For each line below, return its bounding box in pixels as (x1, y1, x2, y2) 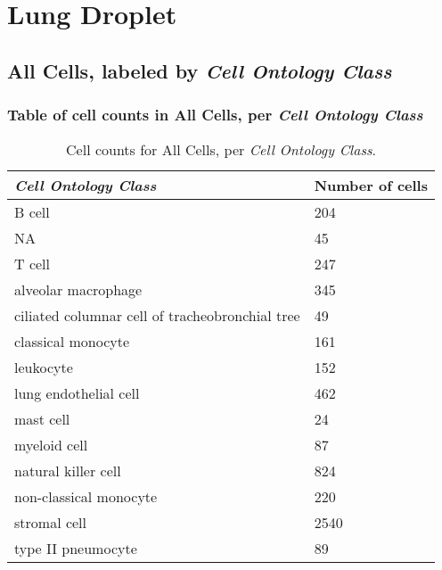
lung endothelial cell (14, 383, 140, 404)
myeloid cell (14, 434, 88, 456)
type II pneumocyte (14, 538, 137, 559)
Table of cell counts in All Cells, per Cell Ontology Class (7, 103, 423, 126)
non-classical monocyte (14, 486, 158, 508)
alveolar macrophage (14, 279, 143, 301)
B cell (14, 202, 50, 223)
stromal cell (14, 512, 87, 533)
